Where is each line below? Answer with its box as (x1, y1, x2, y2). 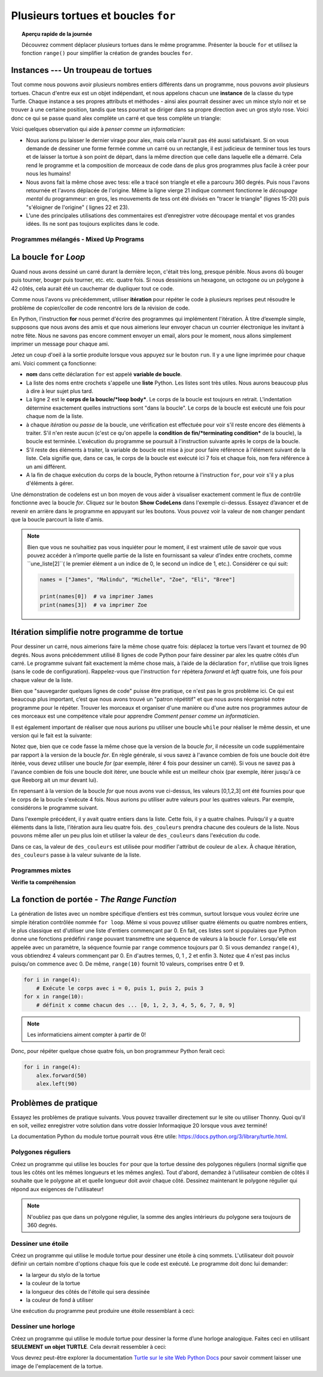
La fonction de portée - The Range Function (11, 894, 177, 904)
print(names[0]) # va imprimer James (39, 593, 154, 600)
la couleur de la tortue (26, 1279, 81, 1287)
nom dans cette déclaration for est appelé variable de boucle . (26, 371, 182, 378)
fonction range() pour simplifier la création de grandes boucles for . (22, 50, 193, 57)
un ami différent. (26, 463, 67, 470)
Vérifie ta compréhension (11, 879, 76, 886)
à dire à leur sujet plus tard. (26, 388, 94, 395)
